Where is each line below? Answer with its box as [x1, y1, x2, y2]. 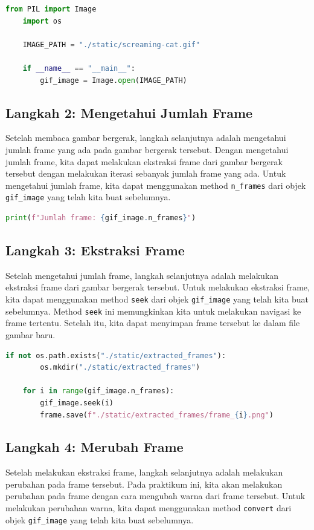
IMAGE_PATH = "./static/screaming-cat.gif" [22, 40, 200, 49]
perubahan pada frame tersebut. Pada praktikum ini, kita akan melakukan [5, 477, 283, 490]
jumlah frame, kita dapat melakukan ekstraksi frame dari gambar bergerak [5, 155, 283, 168]
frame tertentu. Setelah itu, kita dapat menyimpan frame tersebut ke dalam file [5, 316, 300, 329]
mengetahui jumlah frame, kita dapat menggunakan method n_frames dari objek [5, 178, 306, 191]
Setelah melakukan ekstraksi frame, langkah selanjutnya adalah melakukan [5, 466, 283, 479]
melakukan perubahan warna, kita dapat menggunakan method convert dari [5, 502, 292, 514]
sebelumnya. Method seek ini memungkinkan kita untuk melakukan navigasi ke [5, 304, 301, 317]
